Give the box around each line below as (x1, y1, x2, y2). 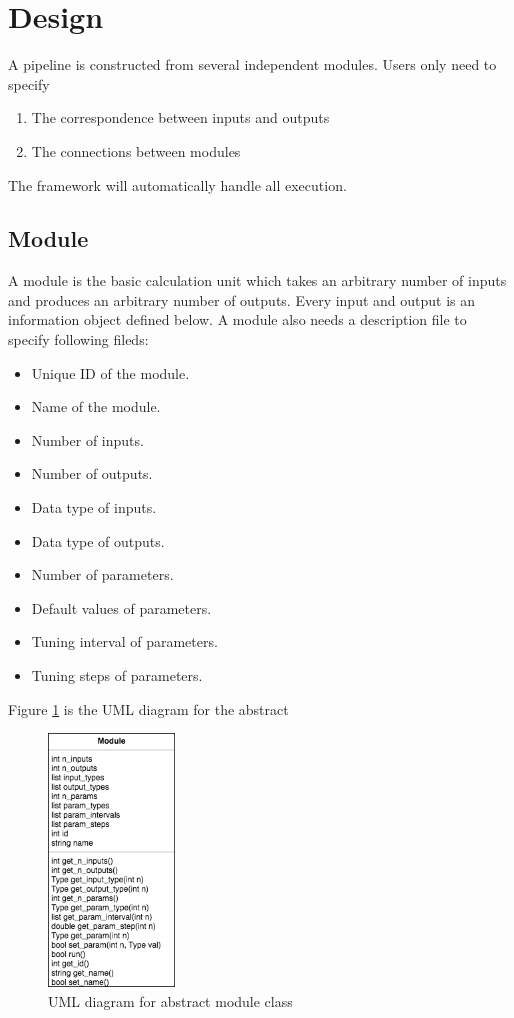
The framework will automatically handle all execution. (8, 174, 347, 195)
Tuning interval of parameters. (31, 631, 218, 652)
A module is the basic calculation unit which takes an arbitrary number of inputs (8, 270, 507, 291)
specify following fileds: (8, 329, 149, 350)
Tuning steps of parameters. (31, 665, 203, 686)
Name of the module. (31, 396, 161, 417)
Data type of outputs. (31, 530, 165, 551)
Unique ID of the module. (31, 362, 190, 383)
